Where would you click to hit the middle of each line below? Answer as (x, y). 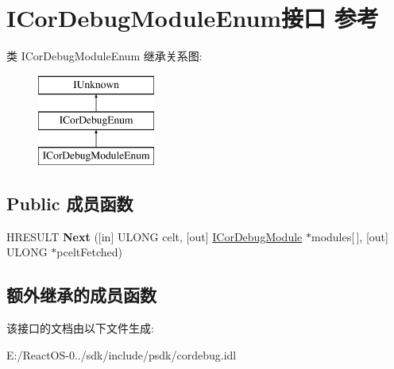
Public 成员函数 (70, 204)
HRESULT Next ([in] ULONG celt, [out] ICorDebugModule (155, 236)
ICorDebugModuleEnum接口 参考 (193, 18)
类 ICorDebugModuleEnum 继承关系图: (104, 56)
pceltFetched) (89, 252)
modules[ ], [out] (350, 236)
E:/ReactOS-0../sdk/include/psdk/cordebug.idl (122, 354)
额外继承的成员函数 (81, 295)
